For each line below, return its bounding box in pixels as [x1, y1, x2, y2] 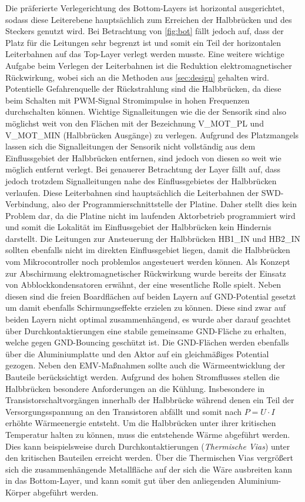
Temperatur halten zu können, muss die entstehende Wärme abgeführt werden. [5, 428, 290, 440]
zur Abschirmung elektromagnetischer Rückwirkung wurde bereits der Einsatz [5, 267, 286, 279]
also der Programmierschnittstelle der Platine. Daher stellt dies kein [52, 198, 297, 210]
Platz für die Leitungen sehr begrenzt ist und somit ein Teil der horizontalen [5, 36, 281, 48]
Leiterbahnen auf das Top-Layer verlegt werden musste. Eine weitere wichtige [5, 48, 284, 60]
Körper [5, 486, 31, 498]
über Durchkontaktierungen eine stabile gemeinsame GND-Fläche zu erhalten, [5, 324, 287, 337]
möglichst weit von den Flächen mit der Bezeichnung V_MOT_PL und [5, 117, 264, 129]
